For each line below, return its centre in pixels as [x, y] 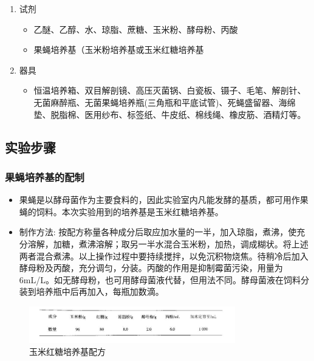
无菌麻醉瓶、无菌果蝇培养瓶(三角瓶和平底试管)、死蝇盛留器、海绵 [165, 102]
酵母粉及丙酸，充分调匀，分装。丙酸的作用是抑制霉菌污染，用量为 [151, 268]
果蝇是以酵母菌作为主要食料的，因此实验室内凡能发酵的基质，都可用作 [159, 200]
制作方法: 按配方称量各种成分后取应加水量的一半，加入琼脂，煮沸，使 [158, 232]
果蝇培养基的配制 [45, 177]
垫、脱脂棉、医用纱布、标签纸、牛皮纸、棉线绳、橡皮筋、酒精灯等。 [170, 114]
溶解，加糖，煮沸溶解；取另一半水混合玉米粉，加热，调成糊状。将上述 [168, 243]
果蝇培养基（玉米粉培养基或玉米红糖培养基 [119, 50]
